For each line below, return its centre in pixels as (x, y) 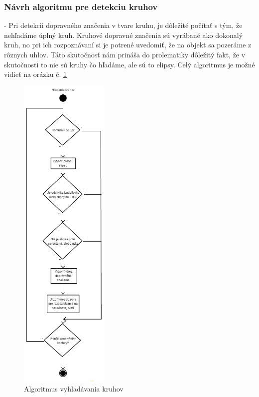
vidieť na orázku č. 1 (36, 74)
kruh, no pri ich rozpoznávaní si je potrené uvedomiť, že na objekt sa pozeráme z (128, 45)
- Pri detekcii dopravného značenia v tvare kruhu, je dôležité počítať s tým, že (123, 25)
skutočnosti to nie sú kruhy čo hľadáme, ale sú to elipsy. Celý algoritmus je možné (129, 64)
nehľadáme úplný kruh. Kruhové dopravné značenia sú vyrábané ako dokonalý (124, 35)
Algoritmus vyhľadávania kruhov (74, 388)
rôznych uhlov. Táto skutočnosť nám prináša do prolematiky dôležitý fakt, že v (125, 54)
